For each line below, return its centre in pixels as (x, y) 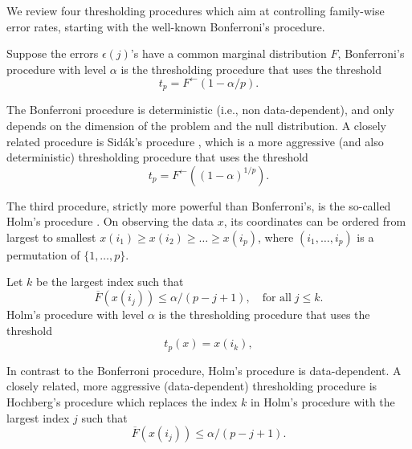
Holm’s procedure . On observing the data (110, 221)
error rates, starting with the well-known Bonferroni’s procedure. (166, 26)
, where (275, 237)
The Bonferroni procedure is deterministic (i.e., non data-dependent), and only (200, 110)
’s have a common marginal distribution (228, 53)
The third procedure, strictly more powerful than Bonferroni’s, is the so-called (199, 205)
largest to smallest (51, 237)
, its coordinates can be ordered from (315, 221)
